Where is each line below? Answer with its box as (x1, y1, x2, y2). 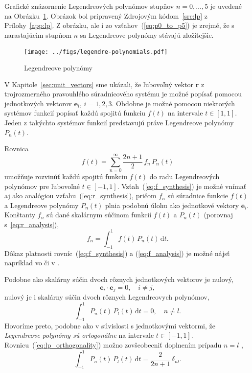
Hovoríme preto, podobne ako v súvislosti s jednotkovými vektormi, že (4, 320, 215, 330)
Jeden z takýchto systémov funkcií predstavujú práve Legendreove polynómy (4, 117, 234, 127)
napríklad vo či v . (4, 257, 60, 268)
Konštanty (4, 210, 36, 220)
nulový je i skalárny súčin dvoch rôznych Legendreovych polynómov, (4, 292, 209, 302)
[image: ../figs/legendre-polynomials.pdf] (24, 48, 168, 56)
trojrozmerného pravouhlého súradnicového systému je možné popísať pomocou (4, 89, 242, 99)
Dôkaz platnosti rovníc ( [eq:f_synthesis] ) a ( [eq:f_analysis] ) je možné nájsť (4, 248, 230, 258)
